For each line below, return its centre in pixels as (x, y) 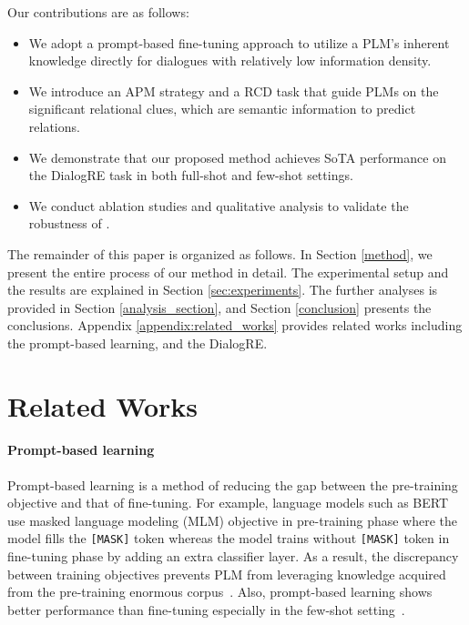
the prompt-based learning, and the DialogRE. (138, 343)
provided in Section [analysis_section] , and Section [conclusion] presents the (219, 307)
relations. (54, 126)
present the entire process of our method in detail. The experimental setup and (228, 272)
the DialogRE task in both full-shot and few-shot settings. (191, 175)
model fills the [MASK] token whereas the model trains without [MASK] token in (229, 538)
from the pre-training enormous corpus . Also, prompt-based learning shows (220, 592)
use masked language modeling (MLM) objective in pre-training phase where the (233, 520)
